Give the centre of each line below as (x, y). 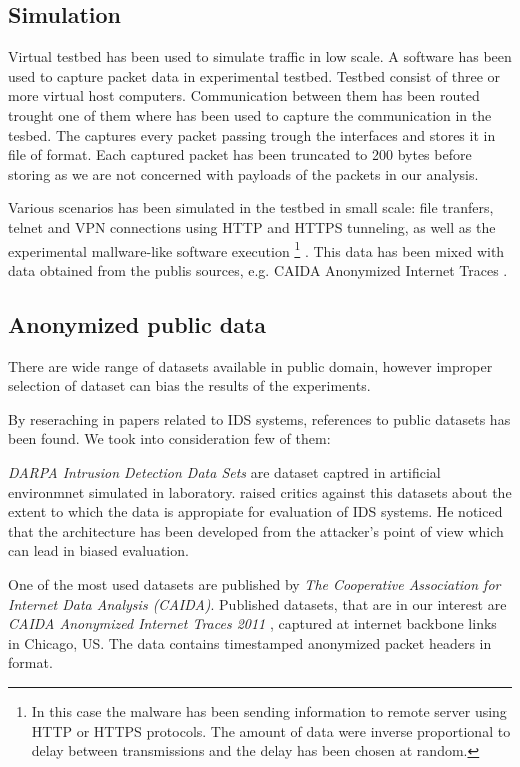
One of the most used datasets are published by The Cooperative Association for (254, 583)
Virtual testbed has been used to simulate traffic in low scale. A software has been (260, 56)
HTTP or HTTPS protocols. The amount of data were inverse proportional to (271, 730)
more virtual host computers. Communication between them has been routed (244, 95)
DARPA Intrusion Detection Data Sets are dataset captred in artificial (224, 471)
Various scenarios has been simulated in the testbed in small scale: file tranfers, (251, 207)
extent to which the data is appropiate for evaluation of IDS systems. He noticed (255, 511)
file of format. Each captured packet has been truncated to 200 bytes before (240, 154)
